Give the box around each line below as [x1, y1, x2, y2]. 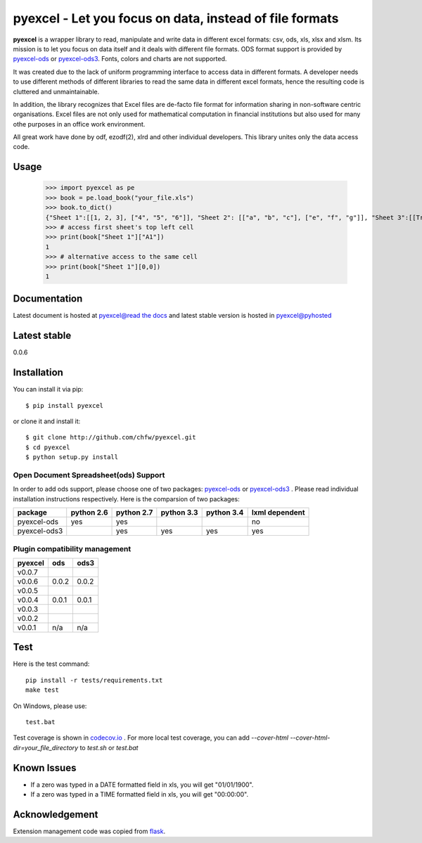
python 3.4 [205, 508, 244, 517]
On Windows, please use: [13, 702, 87, 710]
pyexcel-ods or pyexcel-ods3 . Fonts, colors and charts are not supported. [13, 55, 227, 63]
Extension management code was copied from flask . [13, 827, 165, 835]
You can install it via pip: [13, 385, 84, 394]
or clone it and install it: [13, 417, 81, 425]
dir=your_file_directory [13, 743, 79, 752]
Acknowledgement [13, 809, 98, 821]
